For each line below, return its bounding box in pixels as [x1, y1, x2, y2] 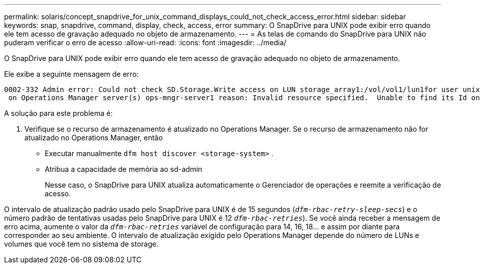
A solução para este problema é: [4, 109, 113, 117]
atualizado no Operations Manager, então [24, 133, 163, 142]
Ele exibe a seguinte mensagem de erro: [4, 70, 139, 78]
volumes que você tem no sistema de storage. [4, 240, 159, 248]
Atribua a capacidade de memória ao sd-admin [45, 165, 202, 173]
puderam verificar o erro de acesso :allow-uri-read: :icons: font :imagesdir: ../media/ [4, 38, 287, 47]
